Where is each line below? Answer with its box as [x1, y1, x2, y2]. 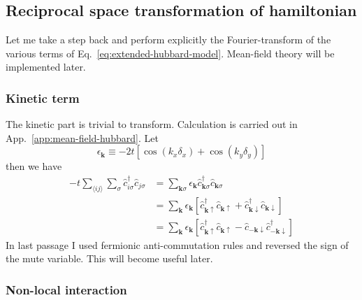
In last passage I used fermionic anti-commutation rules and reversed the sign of [6, 237, 349, 252]
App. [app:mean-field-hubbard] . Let [6, 130, 159, 145]
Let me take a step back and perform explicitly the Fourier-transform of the [6, 32, 331, 47]
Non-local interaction [6, 280, 127, 298]
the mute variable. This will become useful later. [6, 251, 213, 266]
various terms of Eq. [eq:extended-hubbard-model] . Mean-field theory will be [6, 45, 335, 60]
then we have [6, 159, 62, 173]
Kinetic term [6, 89, 80, 106]
